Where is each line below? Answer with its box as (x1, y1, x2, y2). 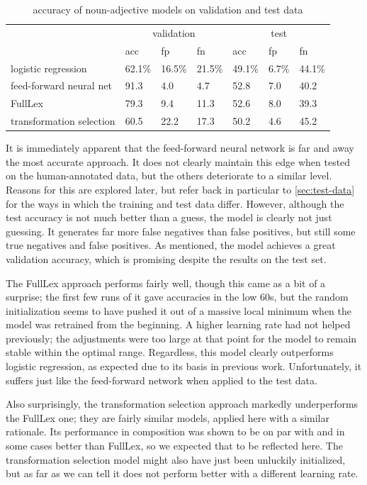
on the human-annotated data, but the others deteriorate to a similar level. (6, 168, 332, 183)
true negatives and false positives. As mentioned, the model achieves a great (6, 238, 336, 252)
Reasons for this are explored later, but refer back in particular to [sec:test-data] (6, 182, 355, 196)
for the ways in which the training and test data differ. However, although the (6, 196, 344, 211)
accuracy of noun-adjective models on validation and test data (33, 2, 303, 16)
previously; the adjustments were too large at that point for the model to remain (6, 330, 357, 345)
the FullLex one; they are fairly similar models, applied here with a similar (6, 410, 330, 425)
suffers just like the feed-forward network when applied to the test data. (6, 372, 317, 387)
